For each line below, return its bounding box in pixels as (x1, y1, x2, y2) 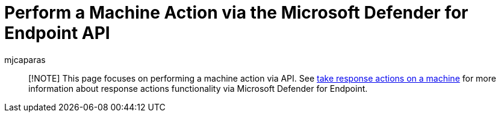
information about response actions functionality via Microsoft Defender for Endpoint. (28, 83, 368, 94)
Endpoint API (4, 23, 110, 43)
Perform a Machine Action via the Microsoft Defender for (4, 2, 468, 23)
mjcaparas (4, 54, 46, 65)
